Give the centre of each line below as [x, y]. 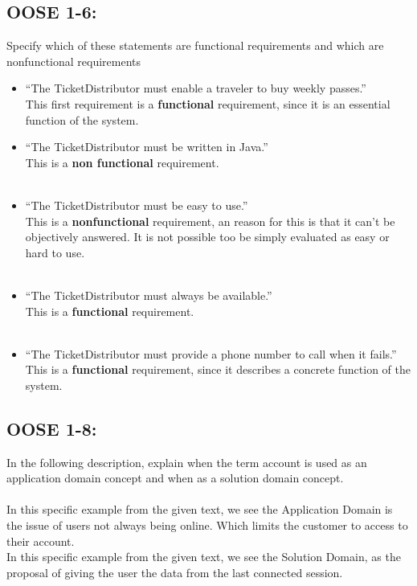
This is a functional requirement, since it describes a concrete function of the [218, 369]
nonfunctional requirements [74, 61]
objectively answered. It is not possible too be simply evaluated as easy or [207, 237]
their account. [41, 541]
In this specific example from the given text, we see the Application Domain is [200, 509]
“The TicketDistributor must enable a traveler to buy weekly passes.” [196, 88]
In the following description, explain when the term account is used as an [187, 462]
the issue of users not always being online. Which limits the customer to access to [207, 525]
